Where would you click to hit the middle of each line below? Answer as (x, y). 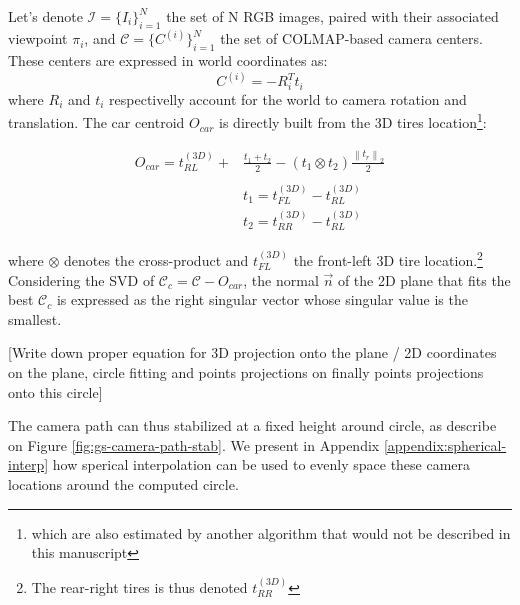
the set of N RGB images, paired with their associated (332, 16)
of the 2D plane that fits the (424, 279)
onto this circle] (55, 391)
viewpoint (38, 38)
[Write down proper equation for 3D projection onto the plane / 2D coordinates (252, 352)
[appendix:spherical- (445, 444)
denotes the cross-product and (156, 259)
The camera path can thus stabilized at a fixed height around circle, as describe (252, 425)
